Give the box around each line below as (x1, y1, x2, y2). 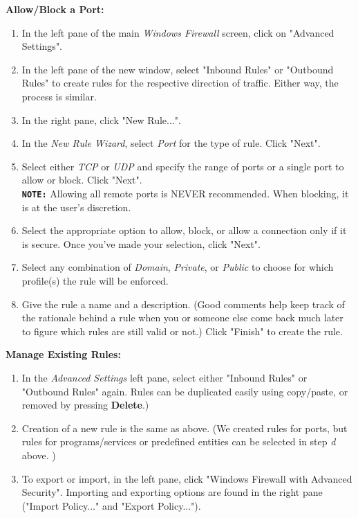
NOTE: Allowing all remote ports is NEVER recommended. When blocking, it (21, 186, 349, 200)
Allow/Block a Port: (6, 2, 104, 16)
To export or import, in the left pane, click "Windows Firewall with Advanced (21, 471, 352, 485)
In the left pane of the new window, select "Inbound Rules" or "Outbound (21, 62, 334, 76)
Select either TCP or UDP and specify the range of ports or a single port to (21, 159, 344, 173)
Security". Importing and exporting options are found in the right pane (21, 485, 323, 499)
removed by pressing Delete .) (21, 398, 149, 412)
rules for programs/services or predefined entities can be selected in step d (21, 434, 336, 449)
